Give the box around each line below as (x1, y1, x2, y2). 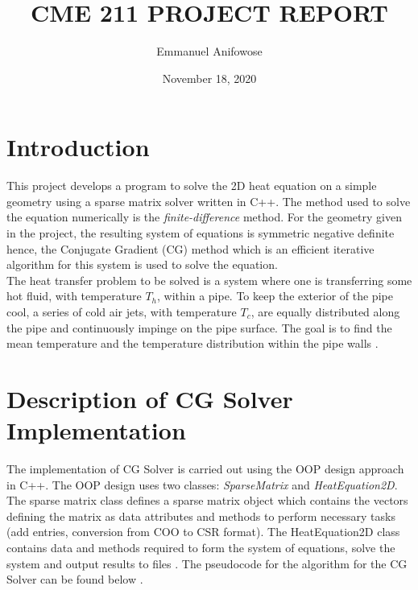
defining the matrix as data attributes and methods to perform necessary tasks (6, 507, 395, 524)
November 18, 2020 (162, 69, 257, 86)
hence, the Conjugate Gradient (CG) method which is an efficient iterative (6, 240, 375, 257)
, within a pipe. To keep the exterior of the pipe (157, 287, 393, 304)
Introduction (6, 130, 150, 163)
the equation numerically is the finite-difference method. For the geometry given (6, 208, 402, 225)
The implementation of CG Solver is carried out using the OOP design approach (6, 460, 404, 477)
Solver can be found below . (6, 571, 143, 588)
